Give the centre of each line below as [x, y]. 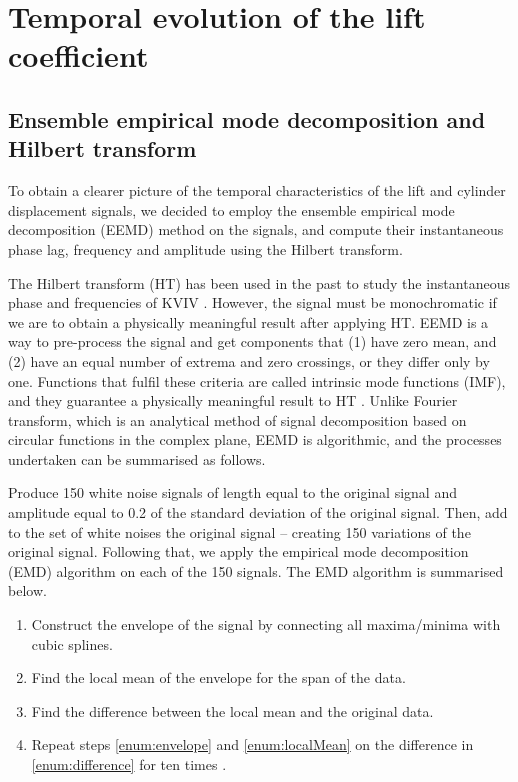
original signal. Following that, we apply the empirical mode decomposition [238, 551]
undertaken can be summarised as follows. [137, 458]
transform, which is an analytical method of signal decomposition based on [237, 419]
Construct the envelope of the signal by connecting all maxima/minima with [266, 624]
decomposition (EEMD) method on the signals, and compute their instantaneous [256, 229]
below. [27, 590]
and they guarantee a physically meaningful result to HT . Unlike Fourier [233, 400]
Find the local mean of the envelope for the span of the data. [218, 677]
